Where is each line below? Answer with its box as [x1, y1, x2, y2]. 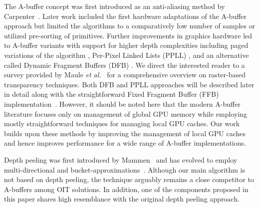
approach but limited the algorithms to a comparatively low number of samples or [4, 20, 256, 31]
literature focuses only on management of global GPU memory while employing [4, 108, 248, 119]
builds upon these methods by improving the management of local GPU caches [4, 128, 246, 138]
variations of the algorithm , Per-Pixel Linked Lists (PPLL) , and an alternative [4, 49, 249, 60]
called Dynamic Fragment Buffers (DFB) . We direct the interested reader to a [4, 59, 245, 70]
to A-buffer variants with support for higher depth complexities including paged [4, 40, 249, 50]
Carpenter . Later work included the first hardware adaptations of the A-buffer [4, 10, 247, 21]
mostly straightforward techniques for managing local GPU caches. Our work [4, 118, 240, 129]
